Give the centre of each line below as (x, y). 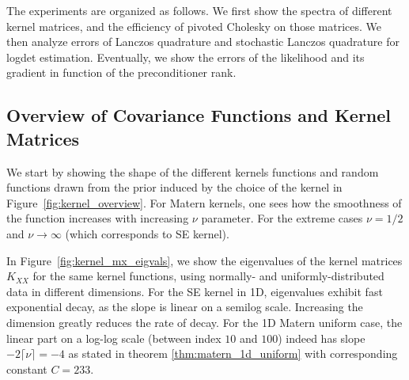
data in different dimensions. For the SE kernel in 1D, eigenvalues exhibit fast (195, 291)
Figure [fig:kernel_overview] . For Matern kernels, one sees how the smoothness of (204, 202)
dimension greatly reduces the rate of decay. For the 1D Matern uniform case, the (204, 322)
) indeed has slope (322, 338)
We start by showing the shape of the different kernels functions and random (193, 171)
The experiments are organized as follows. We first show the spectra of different (199, 10)
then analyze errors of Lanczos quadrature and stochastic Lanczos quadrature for (203, 42)
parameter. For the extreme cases (282, 218)
